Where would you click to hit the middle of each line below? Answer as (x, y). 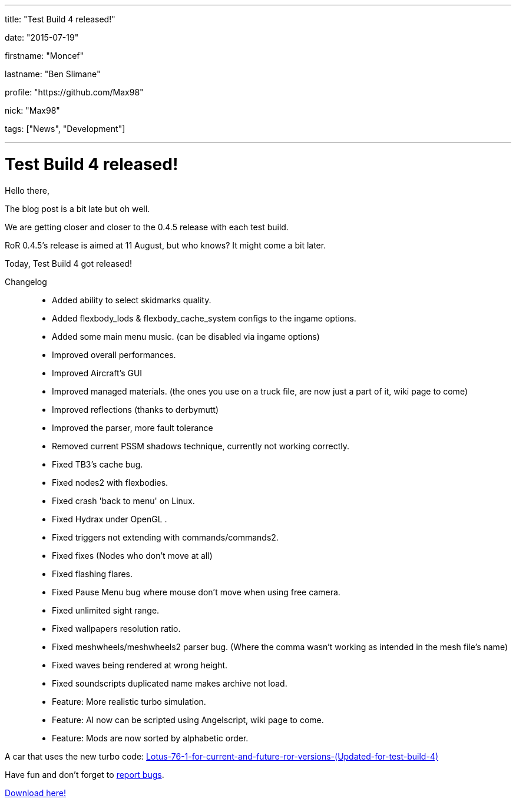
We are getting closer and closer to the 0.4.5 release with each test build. (147, 227)
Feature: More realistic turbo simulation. (129, 701)
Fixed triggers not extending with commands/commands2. (165, 537)
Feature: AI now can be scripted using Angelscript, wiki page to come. (188, 720)
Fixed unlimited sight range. (106, 610)
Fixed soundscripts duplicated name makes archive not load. (170, 683)
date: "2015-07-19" (42, 37)
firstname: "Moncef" (44, 56)
